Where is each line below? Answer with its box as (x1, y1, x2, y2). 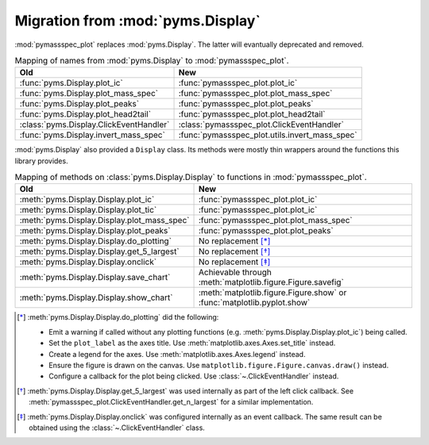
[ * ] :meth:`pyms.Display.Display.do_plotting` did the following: (17, 313, 219, 322)
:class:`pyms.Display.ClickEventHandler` (19, 119, 170, 130)
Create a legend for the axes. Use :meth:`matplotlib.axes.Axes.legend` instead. (48, 349, 306, 359)
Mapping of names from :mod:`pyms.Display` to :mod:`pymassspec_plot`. (14, 56, 289, 67)
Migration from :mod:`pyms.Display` (14, 12, 261, 29)
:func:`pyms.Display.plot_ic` (19, 78, 123, 89)
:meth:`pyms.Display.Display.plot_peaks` (19, 225, 171, 236)
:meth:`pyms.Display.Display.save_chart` (19, 272, 171, 283)
